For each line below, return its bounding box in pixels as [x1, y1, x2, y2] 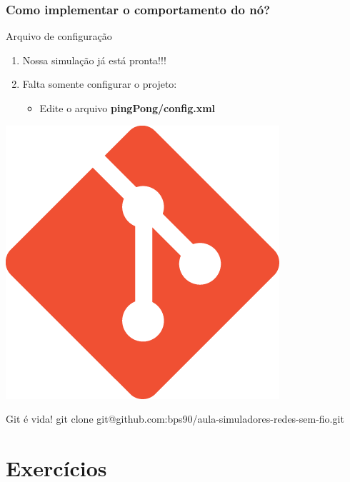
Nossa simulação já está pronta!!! [22, 52, 166, 67]
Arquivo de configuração [6, 29, 112, 44]
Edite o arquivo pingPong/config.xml [39, 101, 216, 115]
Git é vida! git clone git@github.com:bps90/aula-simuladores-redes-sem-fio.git [6, 411, 344, 426]
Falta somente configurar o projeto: [22, 76, 177, 91]
